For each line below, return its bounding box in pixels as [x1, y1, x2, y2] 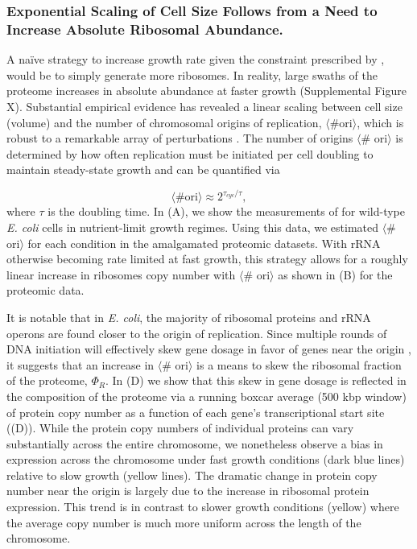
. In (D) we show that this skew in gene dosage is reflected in [105, 372, 407, 389]
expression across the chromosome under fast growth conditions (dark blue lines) [6, 451, 405, 468]
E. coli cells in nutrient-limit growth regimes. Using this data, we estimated [6, 218, 378, 235]
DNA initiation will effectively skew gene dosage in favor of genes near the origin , [6, 341, 411, 357]
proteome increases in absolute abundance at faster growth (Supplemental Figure [6, 82, 407, 99]
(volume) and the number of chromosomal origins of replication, [6, 114, 322, 130]
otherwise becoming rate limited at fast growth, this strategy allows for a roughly [6, 250, 408, 267]
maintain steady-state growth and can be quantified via [6, 161, 280, 178]
